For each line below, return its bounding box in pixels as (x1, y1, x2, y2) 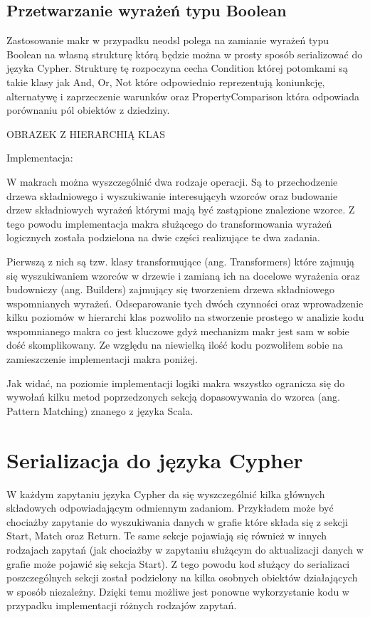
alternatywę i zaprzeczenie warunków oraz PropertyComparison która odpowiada (6, 88, 360, 103)
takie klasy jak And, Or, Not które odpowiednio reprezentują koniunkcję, (6, 74, 325, 89)
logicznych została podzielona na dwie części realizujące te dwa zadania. (6, 230, 320, 245)
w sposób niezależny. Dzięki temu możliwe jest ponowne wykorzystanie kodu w (6, 584, 349, 598)
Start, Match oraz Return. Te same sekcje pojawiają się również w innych (6, 528, 327, 543)
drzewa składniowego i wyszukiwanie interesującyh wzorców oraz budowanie (6, 188, 338, 203)
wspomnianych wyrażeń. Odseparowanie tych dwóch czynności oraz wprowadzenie (6, 295, 364, 310)
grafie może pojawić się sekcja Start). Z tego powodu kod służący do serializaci (6, 556, 350, 571)
